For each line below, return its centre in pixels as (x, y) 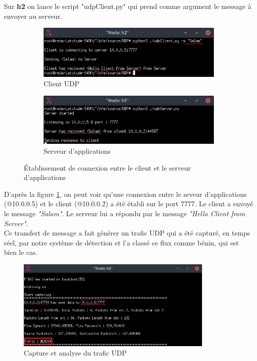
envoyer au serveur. (33, 16)
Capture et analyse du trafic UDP (75, 353)
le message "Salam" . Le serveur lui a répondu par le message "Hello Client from (125, 213)
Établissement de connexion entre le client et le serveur (107, 167)
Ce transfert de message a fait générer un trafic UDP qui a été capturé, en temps (127, 233)
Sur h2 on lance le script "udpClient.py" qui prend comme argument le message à (128, 6)
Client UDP (62, 84)
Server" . (16, 223)
